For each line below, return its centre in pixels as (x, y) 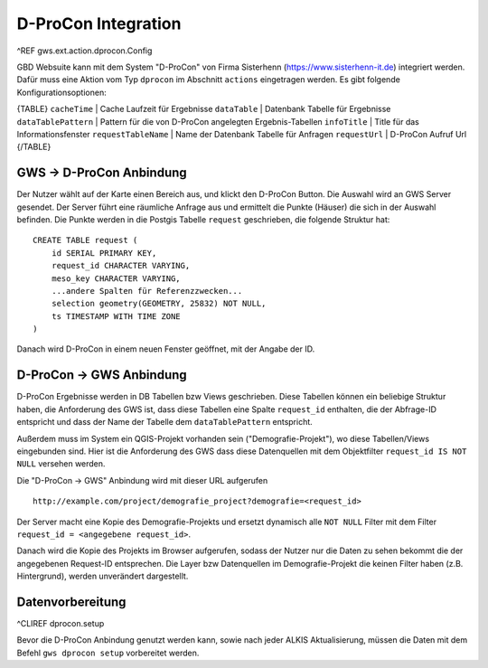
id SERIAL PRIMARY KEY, (104, 253)
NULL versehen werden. (61, 464)
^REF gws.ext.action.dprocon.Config (84, 51)
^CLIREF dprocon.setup (61, 623)
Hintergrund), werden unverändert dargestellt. (103, 576)
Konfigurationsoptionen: (62, 92)
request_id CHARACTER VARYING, (121, 266)
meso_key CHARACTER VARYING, (116, 278)
